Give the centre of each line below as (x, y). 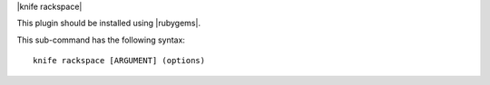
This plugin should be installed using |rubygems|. (109, 24)
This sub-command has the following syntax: (101, 40)
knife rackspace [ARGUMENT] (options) (119, 61)
